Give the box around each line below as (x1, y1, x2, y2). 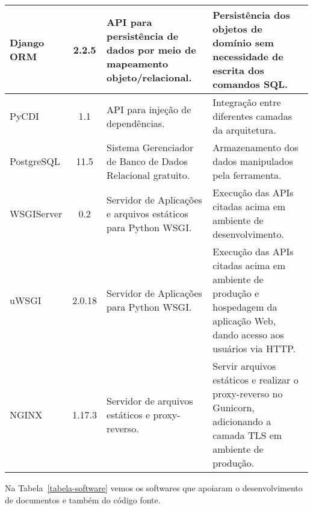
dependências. (107, 116, 165, 130)
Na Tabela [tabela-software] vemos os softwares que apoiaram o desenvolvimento (5, 482, 303, 494)
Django (10, 36, 45, 49)
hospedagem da (212, 300, 277, 314)
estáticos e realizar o (212, 373, 299, 387)
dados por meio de (107, 42, 196, 57)
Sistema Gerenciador (107, 140, 194, 154)
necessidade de (212, 49, 284, 63)
